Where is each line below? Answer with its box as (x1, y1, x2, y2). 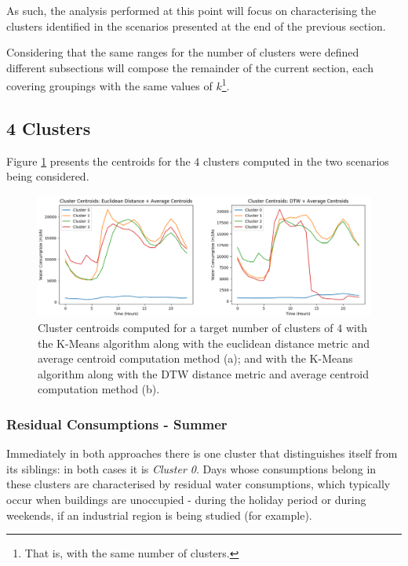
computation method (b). (38, 381, 160, 397)
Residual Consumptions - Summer (6, 414, 228, 433)
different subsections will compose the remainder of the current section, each (6, 59, 373, 75)
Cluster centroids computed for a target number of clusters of (38, 320, 333, 336)
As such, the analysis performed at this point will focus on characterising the (6, 2, 377, 18)
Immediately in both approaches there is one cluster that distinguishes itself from (6, 445, 398, 462)
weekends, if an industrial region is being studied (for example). (6, 506, 312, 523)
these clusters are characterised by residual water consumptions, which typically (6, 476, 391, 492)
